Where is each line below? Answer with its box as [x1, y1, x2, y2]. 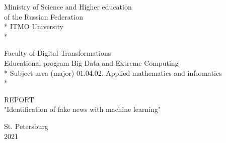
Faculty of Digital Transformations [4, 48, 111, 58]
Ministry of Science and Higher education [4, 2, 132, 12]
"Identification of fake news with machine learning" [4, 104, 161, 114]
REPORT [4, 94, 34, 104]
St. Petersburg [4, 120, 48, 131]
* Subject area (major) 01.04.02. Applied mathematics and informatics [4, 67, 222, 78]
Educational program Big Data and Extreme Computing [4, 57, 179, 68]
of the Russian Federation [4, 11, 83, 22]
